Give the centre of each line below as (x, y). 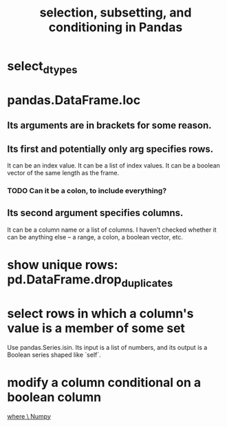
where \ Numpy (29, 416)
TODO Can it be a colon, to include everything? (87, 191)
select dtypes (42, 68)
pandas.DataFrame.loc (74, 100)
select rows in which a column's (100, 314)
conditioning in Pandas (116, 27)
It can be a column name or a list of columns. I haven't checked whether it (112, 230)
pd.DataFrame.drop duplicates (90, 281)
